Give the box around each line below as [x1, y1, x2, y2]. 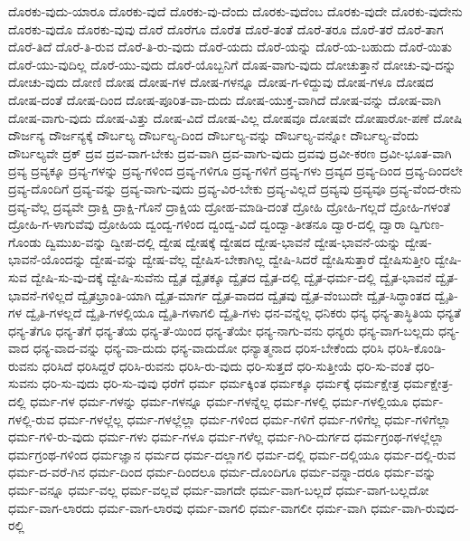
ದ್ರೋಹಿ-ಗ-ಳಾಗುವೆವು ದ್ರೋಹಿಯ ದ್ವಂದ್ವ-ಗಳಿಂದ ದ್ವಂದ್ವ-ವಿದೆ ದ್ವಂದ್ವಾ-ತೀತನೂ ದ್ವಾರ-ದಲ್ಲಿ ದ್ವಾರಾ [8, 214, 406, 233]
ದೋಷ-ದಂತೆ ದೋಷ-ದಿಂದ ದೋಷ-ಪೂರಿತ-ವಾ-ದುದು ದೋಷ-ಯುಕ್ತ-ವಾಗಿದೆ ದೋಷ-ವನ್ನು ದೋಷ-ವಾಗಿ [8, 90, 441, 109]
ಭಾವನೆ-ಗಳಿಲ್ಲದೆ [8, 285, 74, 304]
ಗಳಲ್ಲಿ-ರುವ [8, 409, 55, 428]
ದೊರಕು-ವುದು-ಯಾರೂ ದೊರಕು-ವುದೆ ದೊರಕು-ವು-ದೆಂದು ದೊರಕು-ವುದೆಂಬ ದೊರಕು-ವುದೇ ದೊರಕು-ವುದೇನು [8, 2, 463, 20]
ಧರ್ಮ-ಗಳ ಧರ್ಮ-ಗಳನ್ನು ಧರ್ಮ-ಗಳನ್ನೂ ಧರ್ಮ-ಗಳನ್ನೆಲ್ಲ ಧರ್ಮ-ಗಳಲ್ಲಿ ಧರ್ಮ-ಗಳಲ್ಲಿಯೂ [30, 392, 409, 411]
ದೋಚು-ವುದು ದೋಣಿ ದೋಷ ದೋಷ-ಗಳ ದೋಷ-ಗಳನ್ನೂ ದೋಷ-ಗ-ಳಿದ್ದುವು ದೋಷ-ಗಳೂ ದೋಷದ [8, 72, 434, 91]
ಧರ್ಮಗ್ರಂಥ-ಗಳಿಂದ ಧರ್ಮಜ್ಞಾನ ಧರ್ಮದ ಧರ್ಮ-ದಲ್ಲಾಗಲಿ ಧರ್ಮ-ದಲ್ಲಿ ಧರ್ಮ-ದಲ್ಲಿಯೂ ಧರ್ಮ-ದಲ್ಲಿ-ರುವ [8, 444, 456, 463]
